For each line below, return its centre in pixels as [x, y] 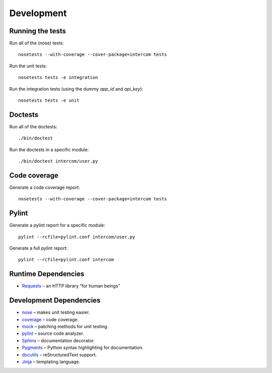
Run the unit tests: [28, 66]
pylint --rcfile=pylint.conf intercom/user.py [77, 237]
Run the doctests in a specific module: [49, 150]
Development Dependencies [55, 300]
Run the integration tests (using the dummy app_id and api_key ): [76, 89]
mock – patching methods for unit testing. [65, 327]
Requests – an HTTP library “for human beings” [71, 286]
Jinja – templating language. [51, 362]
